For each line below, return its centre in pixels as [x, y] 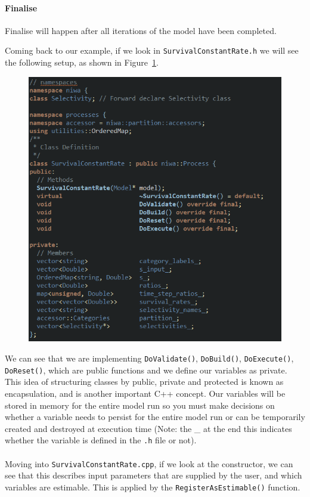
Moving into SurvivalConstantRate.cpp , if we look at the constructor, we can [149, 463]
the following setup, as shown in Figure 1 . [82, 62]
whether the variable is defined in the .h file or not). [101, 440]
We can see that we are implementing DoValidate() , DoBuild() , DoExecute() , [149, 358]
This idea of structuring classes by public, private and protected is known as [144, 382]
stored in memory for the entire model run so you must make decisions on [140, 405]
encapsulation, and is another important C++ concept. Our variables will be [145, 393]
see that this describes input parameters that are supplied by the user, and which [154, 475]
